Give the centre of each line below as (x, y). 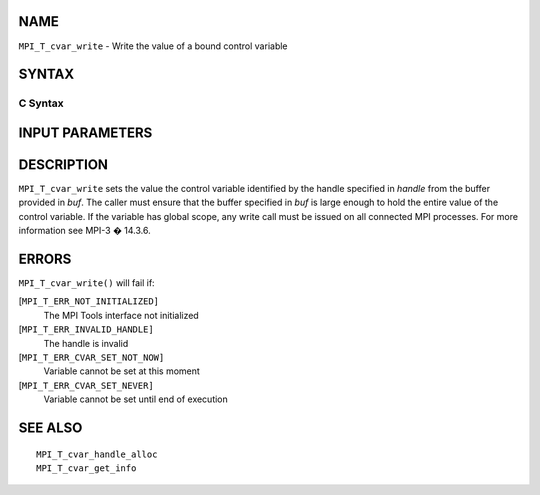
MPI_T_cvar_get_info (86, 468)
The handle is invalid (86, 343)
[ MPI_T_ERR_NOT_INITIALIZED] (89, 301)
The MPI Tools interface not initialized (121, 315)
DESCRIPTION (63, 164)
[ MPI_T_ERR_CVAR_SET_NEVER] (86, 385)
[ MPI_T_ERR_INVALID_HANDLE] (86, 329)
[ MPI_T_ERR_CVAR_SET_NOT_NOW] (91, 357)
